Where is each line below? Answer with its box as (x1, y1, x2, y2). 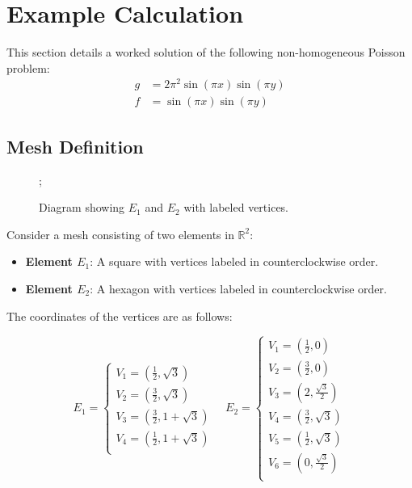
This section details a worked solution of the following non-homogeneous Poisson (6, 44, 406, 61)
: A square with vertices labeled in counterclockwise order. (90, 253, 379, 270)
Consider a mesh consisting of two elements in (6, 225, 234, 242)
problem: (6, 59, 50, 76)
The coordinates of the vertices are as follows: (6, 307, 233, 324)
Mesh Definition (6, 133, 144, 158)
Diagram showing (39, 199, 125, 216)
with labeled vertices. (183, 199, 289, 216)
